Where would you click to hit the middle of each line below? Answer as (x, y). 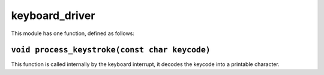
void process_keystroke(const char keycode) (111, 50)
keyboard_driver (53, 15)
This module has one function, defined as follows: (73, 33)
